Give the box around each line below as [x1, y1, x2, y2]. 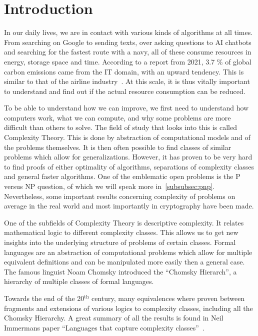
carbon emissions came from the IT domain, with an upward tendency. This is [4, 66, 244, 76]
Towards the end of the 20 [4, 292, 84, 303]
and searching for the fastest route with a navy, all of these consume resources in [4, 46, 251, 57]
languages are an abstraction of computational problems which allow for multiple [4, 246, 252, 257]
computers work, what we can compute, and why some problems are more [4, 112, 231, 122]
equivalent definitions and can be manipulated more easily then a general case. [4, 256, 245, 267]
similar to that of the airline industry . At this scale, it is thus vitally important [4, 76, 250, 86]
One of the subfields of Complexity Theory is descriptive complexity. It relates [4, 217, 244, 227]
